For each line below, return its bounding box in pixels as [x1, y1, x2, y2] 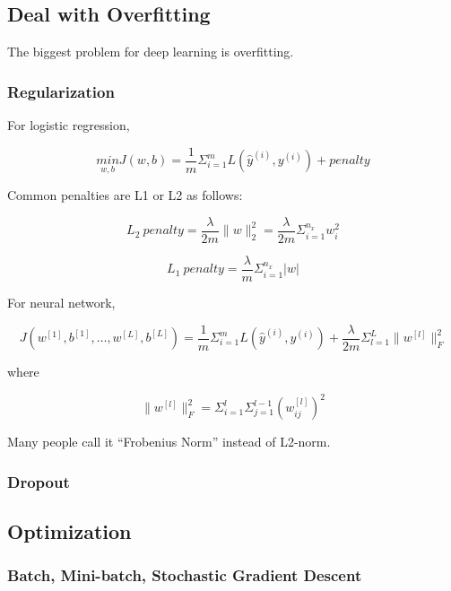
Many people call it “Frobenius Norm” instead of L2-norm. [7, 432, 331, 451]
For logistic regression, [7, 116, 130, 135]
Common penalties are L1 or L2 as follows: [7, 186, 243, 204]
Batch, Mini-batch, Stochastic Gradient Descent [7, 564, 362, 587]
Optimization [7, 517, 132, 544]
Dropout [7, 470, 70, 492]
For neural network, [7, 293, 116, 312]
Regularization [7, 80, 115, 102]
